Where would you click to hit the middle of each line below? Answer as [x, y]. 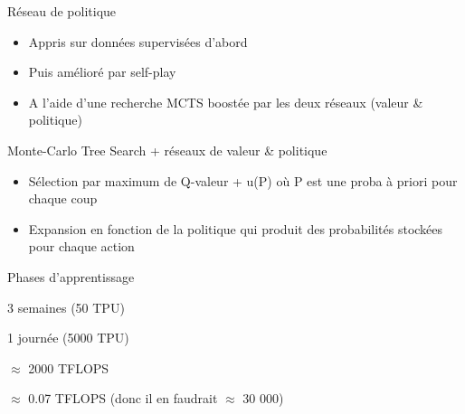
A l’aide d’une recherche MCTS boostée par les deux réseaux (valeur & [226, 102]
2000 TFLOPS [69, 367]
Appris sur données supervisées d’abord [138, 41]
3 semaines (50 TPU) [66, 307]
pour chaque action [81, 246]
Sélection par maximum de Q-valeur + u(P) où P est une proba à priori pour [243, 180]
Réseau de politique [62, 11]
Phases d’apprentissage [71, 276]
